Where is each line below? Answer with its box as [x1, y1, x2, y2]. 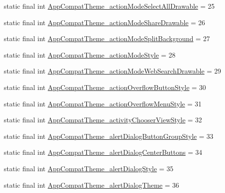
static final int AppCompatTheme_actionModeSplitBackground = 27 [4, 33, 210, 44]
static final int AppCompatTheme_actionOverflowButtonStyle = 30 [4, 82, 206, 92]
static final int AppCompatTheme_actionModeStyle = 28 [4, 49, 176, 59]
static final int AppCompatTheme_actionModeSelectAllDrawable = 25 [4, 1, 215, 11]
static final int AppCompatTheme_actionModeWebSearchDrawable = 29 [4, 66, 221, 76]
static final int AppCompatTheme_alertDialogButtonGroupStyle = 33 [4, 131, 213, 141]
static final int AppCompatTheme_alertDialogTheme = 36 [4, 179, 179, 190]
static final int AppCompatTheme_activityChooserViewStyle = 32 [4, 115, 202, 125]
